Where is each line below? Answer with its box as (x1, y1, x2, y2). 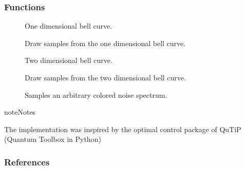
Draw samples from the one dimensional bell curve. (25, 37, 186, 48)
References (4, 155, 50, 168)
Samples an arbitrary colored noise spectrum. (25, 89, 167, 100)
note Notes (4, 107, 36, 117)
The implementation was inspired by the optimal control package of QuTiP (4, 123, 241, 134)
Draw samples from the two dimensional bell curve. (25, 72, 186, 82)
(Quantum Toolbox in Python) (4, 134, 101, 144)
